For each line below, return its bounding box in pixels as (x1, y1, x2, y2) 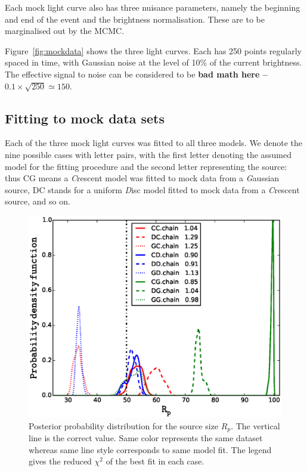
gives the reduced (29, 455, 92, 467)
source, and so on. (5, 195, 70, 207)
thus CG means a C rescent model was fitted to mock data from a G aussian (5, 172, 280, 184)
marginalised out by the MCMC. (5, 24, 125, 37)
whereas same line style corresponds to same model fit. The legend (29, 443, 272, 455)
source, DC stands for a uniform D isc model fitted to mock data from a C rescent (5, 183, 300, 196)
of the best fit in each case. (106, 455, 204, 467)
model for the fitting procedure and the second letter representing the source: (5, 160, 287, 172)
